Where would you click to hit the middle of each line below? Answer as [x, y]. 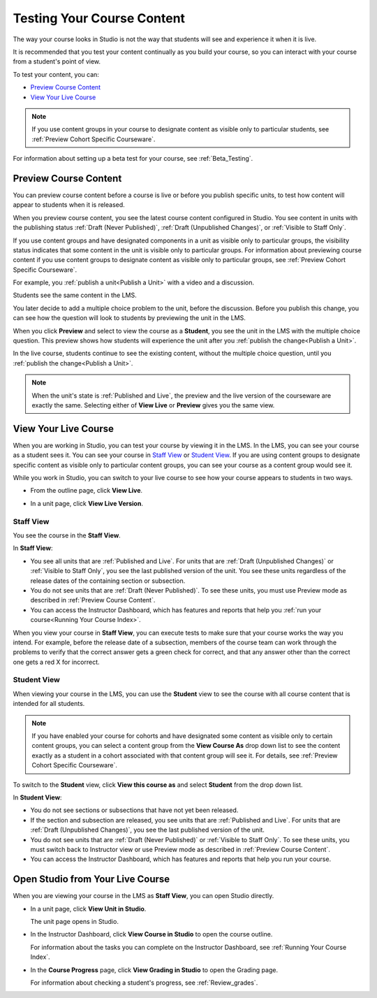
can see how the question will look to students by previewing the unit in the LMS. [129, 318]
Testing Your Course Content [99, 18]
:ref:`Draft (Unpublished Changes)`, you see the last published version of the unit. [148, 830]
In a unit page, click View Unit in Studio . [88, 909]
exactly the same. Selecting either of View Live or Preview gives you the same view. [153, 405]
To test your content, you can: [56, 74]
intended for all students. [49, 704]
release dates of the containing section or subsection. [108, 581]
